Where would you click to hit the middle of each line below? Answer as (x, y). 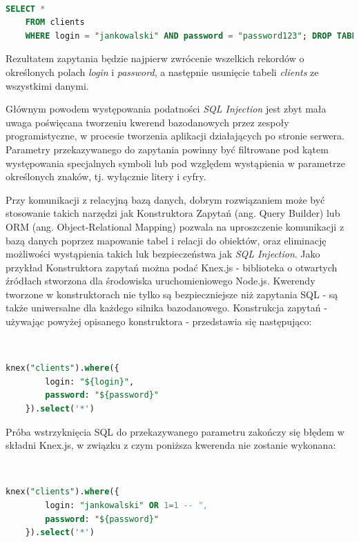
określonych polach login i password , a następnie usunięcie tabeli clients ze (162, 71)
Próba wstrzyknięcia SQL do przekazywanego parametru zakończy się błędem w (175, 431)
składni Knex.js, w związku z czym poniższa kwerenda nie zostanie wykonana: (171, 445)
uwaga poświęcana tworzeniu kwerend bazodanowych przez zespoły (147, 122)
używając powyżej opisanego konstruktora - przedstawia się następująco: (159, 321)
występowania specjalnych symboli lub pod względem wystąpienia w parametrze (175, 163)
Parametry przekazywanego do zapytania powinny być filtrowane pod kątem (167, 149)
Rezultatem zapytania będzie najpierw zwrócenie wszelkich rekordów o (155, 58)
